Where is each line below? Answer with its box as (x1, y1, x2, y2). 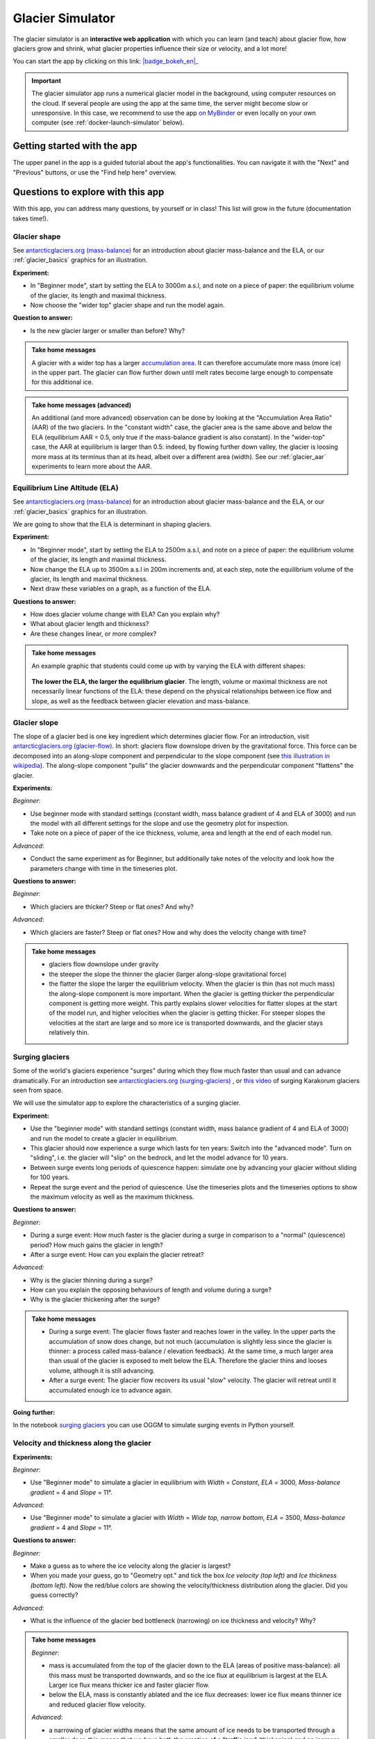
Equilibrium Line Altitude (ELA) (12, 483, 119, 492)
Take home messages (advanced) (31, 401, 132, 409)
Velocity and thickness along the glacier (12, 1439, 152, 1448)
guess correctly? (30, 1591, 78, 1599)
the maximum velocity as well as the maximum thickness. (30, 1192, 194, 1201)
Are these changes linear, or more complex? (30, 630, 157, 638)
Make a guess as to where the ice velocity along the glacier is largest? (30, 1562, 231, 1570)
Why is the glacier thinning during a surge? (30, 1276, 153, 1284)
